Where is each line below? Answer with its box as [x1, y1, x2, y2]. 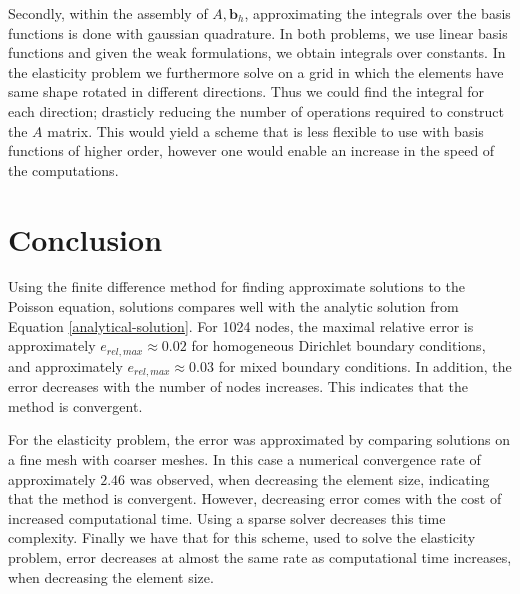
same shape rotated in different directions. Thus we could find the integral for [8, 81, 485, 102]
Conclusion [8, 218, 163, 259]
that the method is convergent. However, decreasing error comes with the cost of [8, 488, 502, 509]
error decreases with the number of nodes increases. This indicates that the [8, 376, 469, 397]
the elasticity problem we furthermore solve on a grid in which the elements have [8, 61, 504, 82]
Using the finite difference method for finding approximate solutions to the [8, 276, 465, 297]
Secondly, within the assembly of [8, 3, 208, 23]
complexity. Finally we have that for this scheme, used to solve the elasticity [8, 527, 476, 548]
